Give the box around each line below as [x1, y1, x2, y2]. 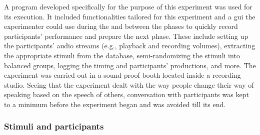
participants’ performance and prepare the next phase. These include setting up [4, 30, 248, 41]
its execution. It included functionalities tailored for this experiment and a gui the [4, 11, 255, 21]
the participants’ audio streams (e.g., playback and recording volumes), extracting [4, 40, 255, 51]
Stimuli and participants [4, 120, 104, 133]
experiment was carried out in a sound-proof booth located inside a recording [4, 70, 241, 80]
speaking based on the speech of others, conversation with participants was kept [4, 89, 249, 100]
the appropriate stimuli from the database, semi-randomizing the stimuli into [4, 50, 240, 60]
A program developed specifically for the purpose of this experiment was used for [4, 1, 252, 11]
